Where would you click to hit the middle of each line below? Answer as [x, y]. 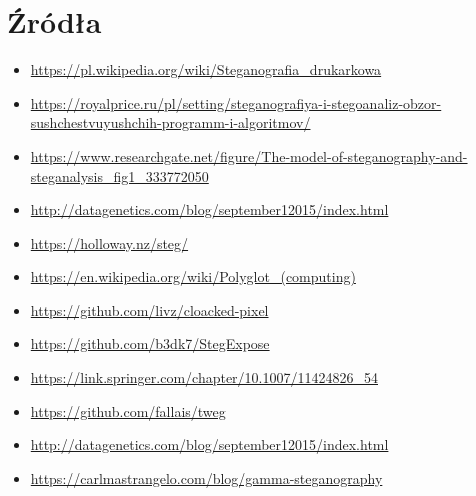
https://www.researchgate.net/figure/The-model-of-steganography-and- [249, 155]
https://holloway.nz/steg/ [109, 242]
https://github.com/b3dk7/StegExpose [150, 343]
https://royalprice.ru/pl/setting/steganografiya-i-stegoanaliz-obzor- [236, 102]
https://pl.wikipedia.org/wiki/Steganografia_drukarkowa [206, 69]
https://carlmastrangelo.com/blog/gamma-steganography [206, 477]
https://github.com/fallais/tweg [128, 410]
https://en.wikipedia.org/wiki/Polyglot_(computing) [193, 276]
